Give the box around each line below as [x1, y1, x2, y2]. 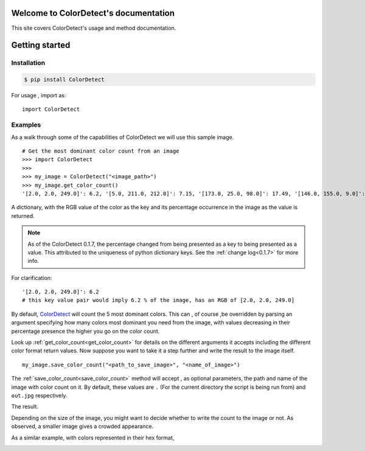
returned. [11, 212, 35, 219]
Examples [11, 121, 41, 129]
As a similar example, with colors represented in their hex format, [11, 434, 175, 441]
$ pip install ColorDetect [24, 76, 105, 83]
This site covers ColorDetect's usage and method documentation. [11, 24, 176, 32]
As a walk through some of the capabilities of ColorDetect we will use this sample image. [11, 133, 234, 141]
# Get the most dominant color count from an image [22, 147, 179, 155]
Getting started [11, 40, 71, 51]
